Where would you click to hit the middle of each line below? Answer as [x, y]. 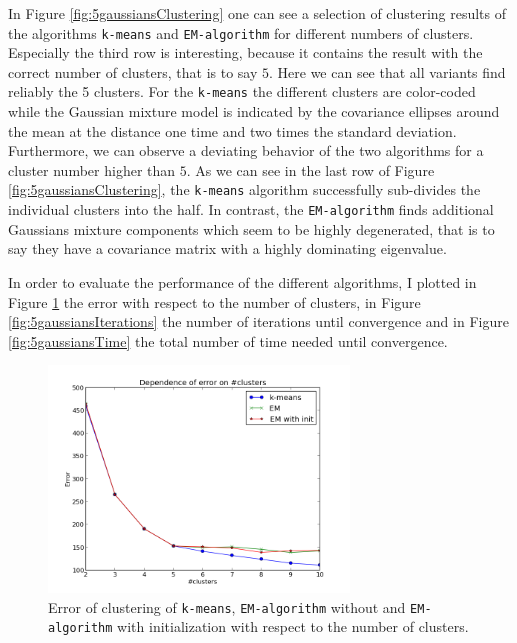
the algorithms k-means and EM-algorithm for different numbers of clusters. [241, 32]
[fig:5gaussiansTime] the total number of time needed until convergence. [228, 340]
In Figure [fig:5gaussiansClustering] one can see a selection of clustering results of [257, 13]
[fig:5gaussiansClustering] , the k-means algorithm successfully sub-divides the [244, 189]
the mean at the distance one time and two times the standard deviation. [232, 130]
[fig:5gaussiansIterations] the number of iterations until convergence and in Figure [258, 321]
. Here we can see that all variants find [387, 71]
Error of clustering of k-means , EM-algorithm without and [227, 606]
